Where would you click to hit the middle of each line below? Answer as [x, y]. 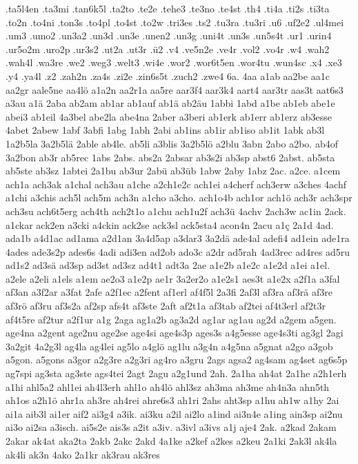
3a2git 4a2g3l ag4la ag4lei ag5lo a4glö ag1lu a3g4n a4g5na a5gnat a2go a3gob [169, 346]
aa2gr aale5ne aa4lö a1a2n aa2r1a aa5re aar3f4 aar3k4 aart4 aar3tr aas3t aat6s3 [175, 89]
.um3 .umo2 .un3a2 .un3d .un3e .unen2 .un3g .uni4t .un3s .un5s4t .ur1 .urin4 [169, 36]
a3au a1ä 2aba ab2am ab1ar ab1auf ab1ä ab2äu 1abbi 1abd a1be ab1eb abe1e [170, 103]
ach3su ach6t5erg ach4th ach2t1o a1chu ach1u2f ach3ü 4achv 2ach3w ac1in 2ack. [176, 211]
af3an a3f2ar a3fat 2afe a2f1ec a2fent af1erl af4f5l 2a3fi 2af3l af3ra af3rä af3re [169, 292]
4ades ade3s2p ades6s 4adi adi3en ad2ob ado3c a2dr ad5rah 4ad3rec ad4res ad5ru [178, 251]
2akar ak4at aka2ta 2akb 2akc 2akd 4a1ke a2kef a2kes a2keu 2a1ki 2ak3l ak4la [171, 441]
